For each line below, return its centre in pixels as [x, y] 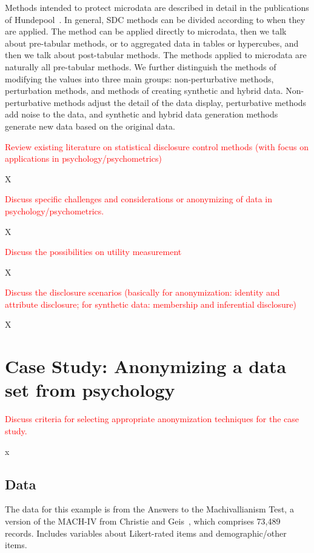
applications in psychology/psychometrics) [83, 158]
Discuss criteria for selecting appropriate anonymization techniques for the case [152, 419]
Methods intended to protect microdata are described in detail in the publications [157, 7]
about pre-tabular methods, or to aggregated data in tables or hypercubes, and [152, 43]
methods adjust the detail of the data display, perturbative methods [180, 102]
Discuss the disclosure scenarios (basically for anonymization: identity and [142, 292]
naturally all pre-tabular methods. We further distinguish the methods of [141, 66]
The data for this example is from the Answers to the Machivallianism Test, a [149, 509]
